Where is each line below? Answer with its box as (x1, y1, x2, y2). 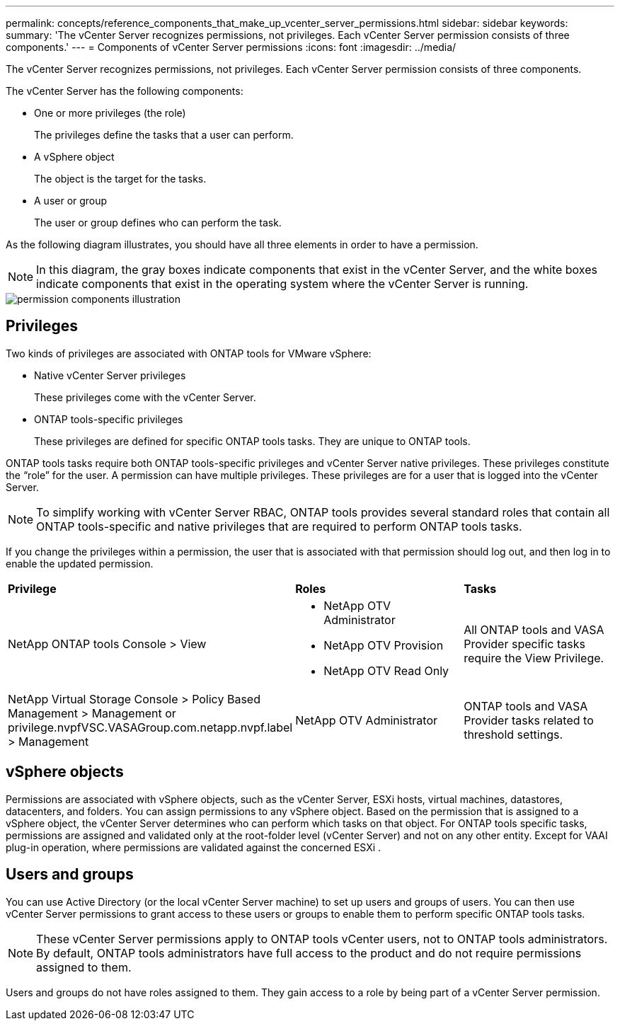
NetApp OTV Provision (323, 638, 444, 652)
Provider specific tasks (464, 636, 585, 651)
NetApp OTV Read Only (323, 663, 449, 678)
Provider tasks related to (464, 713, 594, 727)
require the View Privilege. (464, 650, 604, 665)
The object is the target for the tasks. (34, 173, 207, 185)
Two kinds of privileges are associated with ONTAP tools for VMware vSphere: (6, 347, 372, 359)
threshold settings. (464, 727, 563, 742)
